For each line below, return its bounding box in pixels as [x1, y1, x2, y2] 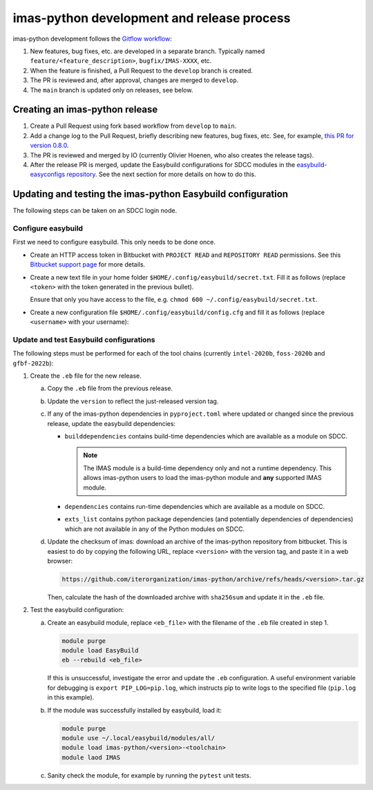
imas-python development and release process [12, 10, 291, 26]
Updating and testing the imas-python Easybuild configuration [12, 189, 289, 200]
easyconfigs [30, 170, 66, 179]
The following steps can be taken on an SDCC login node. [12, 206, 178, 215]
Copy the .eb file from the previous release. [47, 384, 173, 393]
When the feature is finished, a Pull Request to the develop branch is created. [30, 66, 254, 75]
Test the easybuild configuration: [30, 606, 124, 614]
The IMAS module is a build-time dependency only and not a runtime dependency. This [83, 463, 332, 472]
